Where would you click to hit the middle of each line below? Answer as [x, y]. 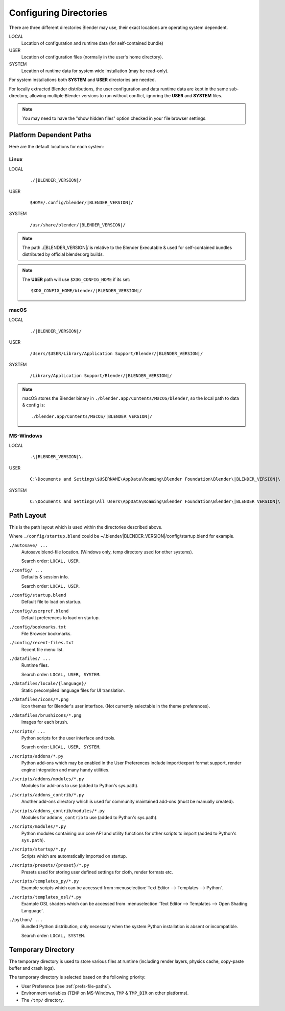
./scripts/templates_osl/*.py [45, 897]
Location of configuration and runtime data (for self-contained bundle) [92, 43]
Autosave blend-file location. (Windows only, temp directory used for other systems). [107, 552]
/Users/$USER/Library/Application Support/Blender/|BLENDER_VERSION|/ [117, 353]
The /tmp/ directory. [43, 1000]
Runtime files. [35, 665]
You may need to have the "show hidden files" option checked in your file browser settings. [114, 118]
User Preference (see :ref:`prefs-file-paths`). [66, 986]
